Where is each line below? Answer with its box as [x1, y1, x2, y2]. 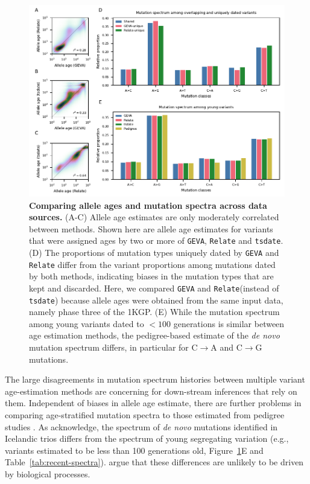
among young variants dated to [29, 317, 144, 330]
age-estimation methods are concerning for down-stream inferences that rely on [5, 384, 297, 397]
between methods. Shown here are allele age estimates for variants [29, 222, 273, 235]
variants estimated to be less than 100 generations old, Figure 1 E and [5, 444, 264, 456]
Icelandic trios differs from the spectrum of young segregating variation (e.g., [5, 432, 289, 445]
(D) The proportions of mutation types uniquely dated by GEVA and [29, 246, 279, 259]
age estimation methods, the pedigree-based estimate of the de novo [29, 329, 280, 342]
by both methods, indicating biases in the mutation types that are [29, 270, 274, 282]
